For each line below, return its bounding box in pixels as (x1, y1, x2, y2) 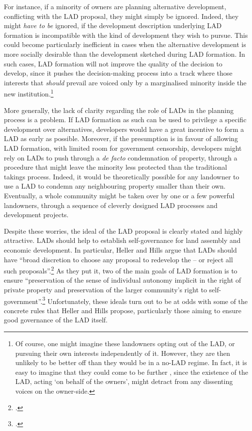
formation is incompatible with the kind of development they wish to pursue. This (4, 30, 248, 40)
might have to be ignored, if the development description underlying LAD (4, 20, 222, 31)
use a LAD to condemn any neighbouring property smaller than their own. (4, 181, 226, 191)
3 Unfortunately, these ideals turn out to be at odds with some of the (42, 294, 248, 306)
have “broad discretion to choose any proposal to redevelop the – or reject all (4, 254, 233, 264)
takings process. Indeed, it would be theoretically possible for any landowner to (4, 171, 239, 181)
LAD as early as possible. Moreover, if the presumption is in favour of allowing (4, 133, 238, 144)
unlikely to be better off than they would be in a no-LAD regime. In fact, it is (15, 357, 247, 367)
